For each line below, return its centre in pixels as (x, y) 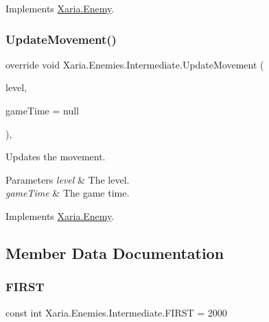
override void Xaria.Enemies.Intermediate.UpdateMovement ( (135, 64)
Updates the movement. (56, 157)
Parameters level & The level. (68, 179)
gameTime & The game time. (68, 193)
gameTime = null (42, 110)
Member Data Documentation (115, 252)
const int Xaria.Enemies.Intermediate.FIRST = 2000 (116, 312)
